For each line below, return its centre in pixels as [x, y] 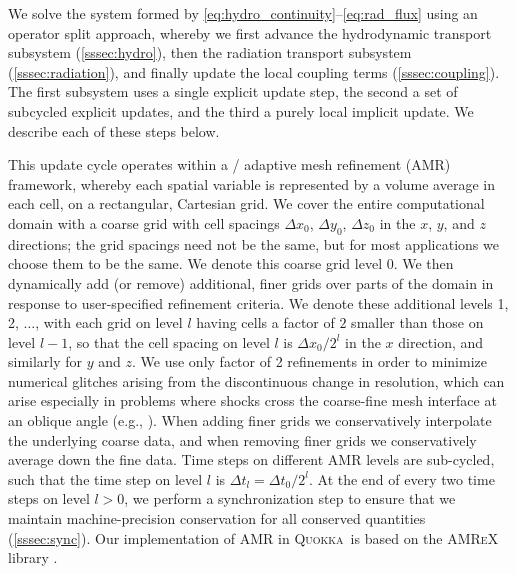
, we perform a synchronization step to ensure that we [290, 498]
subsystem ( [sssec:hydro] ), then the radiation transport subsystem [210, 52]
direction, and [441, 341]
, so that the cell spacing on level [169, 341]
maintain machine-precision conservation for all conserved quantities [217, 518]
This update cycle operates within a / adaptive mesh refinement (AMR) [229, 164]
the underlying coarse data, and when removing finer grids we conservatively [242, 439]
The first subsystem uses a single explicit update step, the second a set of [233, 91]
